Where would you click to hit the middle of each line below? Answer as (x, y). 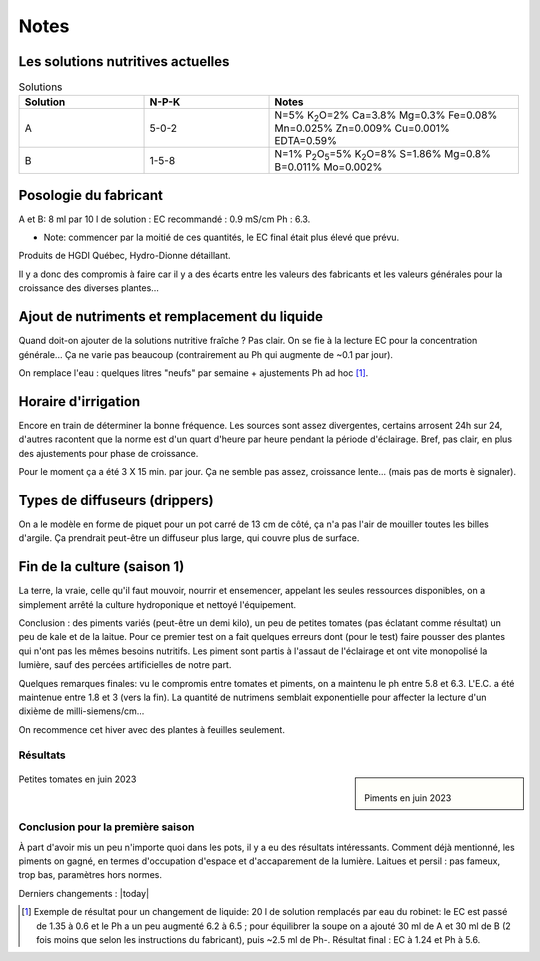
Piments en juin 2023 (408, 797)
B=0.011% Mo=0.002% (328, 167)
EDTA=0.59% (305, 141)
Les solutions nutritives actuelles (124, 61)
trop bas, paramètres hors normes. (90, 875)
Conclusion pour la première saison (106, 827)
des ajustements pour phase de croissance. (108, 453)
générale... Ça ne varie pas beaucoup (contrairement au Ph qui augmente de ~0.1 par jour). (206, 354)
